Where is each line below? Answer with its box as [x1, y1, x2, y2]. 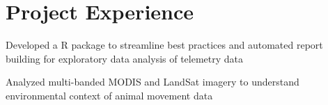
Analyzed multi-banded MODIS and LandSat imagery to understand [6, 74, 299, 89]
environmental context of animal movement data [6, 88, 213, 102]
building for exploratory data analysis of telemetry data [6, 51, 244, 65]
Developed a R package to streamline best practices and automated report [6, 38, 323, 52]
